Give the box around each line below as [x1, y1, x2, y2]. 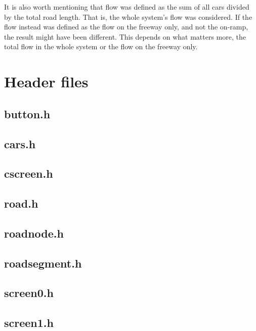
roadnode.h [4, 225, 64, 241]
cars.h [4, 136, 36, 151]
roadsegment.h [4, 255, 82, 271]
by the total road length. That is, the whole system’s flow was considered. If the [4, 11, 252, 22]
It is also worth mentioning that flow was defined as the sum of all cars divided [4, 2, 249, 12]
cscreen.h [4, 165, 53, 181]
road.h [4, 195, 38, 211]
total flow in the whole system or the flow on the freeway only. [4, 41, 198, 52]
